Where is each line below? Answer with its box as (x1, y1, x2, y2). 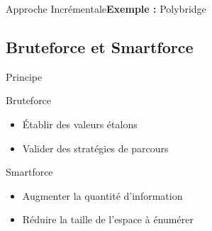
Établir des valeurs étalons (22, 116, 138, 131)
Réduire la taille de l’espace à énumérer (22, 212, 194, 227)
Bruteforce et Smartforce (6, 35, 194, 57)
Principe (6, 69, 43, 84)
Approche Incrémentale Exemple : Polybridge (6, 1, 206, 16)
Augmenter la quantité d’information (22, 188, 183, 203)
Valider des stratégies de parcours (22, 140, 169, 155)
